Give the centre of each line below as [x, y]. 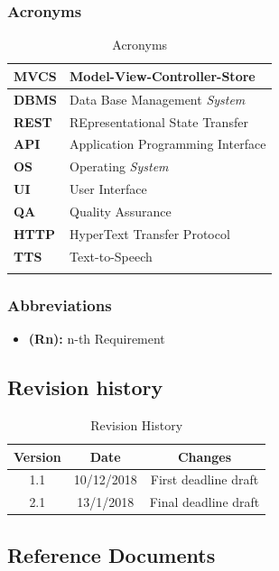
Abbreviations [60, 304]
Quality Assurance [121, 211]
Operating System [119, 166]
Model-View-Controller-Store [163, 75]
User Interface [108, 189]
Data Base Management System [158, 99]
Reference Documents [112, 554]
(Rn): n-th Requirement [97, 339]
